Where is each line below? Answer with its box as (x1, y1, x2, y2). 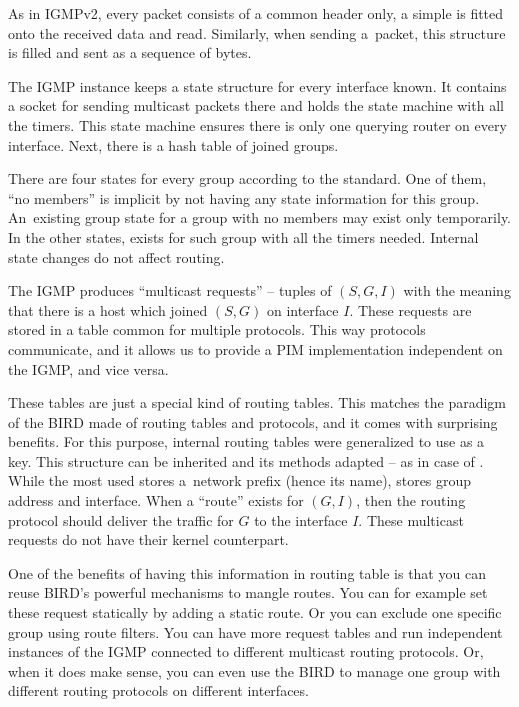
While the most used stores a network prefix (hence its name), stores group (8, 470, 472, 491)
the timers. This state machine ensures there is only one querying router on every (8, 114, 507, 135)
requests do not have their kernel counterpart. (8, 529, 289, 550)
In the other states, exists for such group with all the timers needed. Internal (8, 226, 479, 247)
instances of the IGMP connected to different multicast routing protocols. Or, (8, 641, 484, 662)
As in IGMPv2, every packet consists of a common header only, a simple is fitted (8, 3, 504, 23)
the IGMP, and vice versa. (8, 358, 169, 379)
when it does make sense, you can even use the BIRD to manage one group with (8, 660, 501, 681)
